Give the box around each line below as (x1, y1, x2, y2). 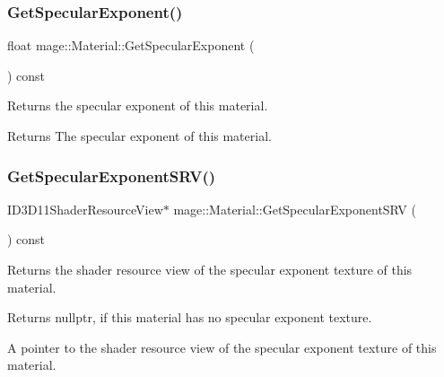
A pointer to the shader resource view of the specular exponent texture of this (7, 338, 437, 356)
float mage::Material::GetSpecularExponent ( (7, 36, 255, 55)
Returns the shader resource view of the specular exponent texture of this (7, 260, 413, 278)
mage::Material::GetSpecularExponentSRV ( (173, 199, 416, 218)
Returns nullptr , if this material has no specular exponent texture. (7, 308, 372, 327)
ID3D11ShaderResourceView (7, 199, 163, 218)
